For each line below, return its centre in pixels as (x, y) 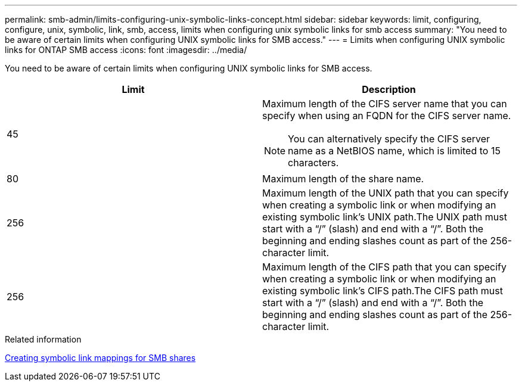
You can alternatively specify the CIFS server (389, 139)
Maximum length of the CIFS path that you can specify (384, 267)
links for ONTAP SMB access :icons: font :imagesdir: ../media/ (126, 50)
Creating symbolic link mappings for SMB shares (100, 358)
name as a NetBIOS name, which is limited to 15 (394, 151)
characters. (313, 163)
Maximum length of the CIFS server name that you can (385, 104)
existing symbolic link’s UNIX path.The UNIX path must (385, 217)
